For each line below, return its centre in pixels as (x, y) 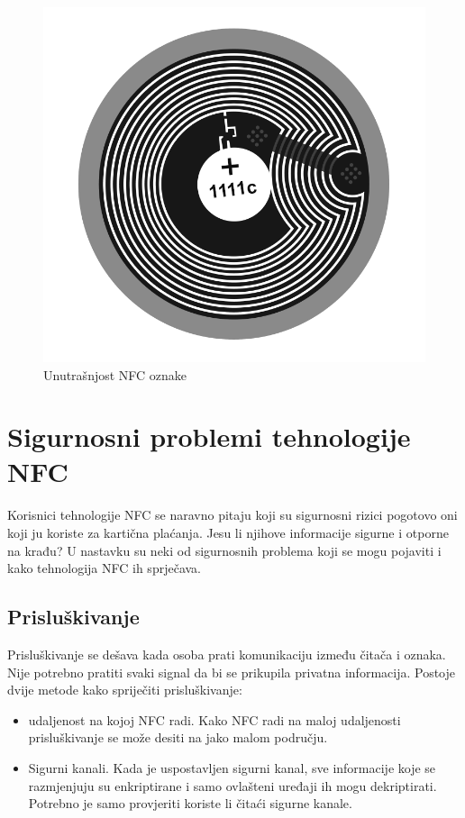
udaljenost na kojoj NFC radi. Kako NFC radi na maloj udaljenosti (214, 719)
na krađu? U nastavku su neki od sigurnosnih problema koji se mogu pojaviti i (224, 550)
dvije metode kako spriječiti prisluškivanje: (125, 690)
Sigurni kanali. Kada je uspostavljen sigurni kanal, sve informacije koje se (232, 767)
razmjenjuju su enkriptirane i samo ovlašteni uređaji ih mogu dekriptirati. (232, 785)
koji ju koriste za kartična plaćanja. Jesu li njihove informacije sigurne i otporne (228, 532)
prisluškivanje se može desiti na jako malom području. (178, 737)
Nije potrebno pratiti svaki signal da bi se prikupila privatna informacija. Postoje (231, 672)
